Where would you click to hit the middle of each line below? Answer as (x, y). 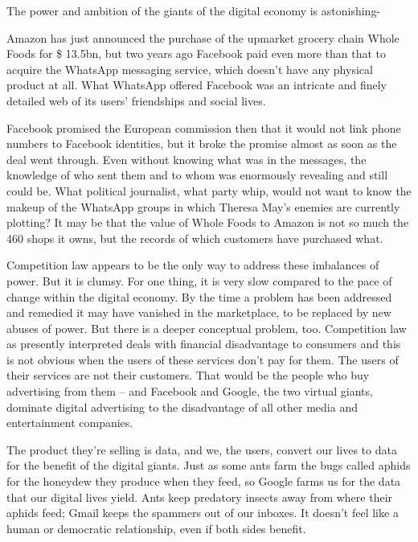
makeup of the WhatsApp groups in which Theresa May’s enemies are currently (203, 206)
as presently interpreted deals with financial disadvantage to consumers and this (204, 344)
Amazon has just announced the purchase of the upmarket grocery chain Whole (203, 37)
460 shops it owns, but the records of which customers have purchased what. (195, 238)
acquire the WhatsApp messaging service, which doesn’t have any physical (190, 69)
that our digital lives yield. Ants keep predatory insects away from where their (200, 497)
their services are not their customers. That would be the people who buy (188, 375)
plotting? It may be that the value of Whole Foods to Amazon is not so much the (208, 222)
